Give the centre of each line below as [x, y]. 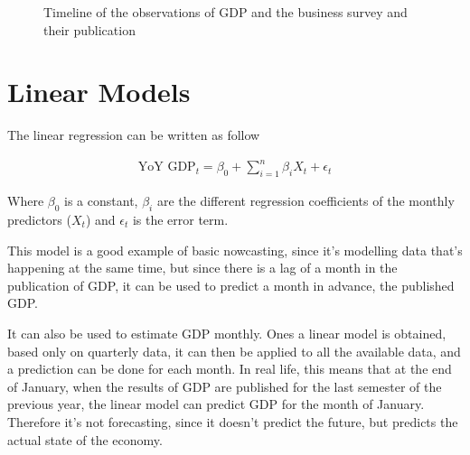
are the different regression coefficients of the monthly [305, 201]
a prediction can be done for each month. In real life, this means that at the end [230, 369]
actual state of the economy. [85, 439]
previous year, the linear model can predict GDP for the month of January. [216, 404]
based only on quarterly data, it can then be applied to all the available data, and [234, 351]
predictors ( [39, 220]
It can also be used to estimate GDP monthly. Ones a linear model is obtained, [227, 333]
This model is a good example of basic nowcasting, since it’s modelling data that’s [235, 250]
